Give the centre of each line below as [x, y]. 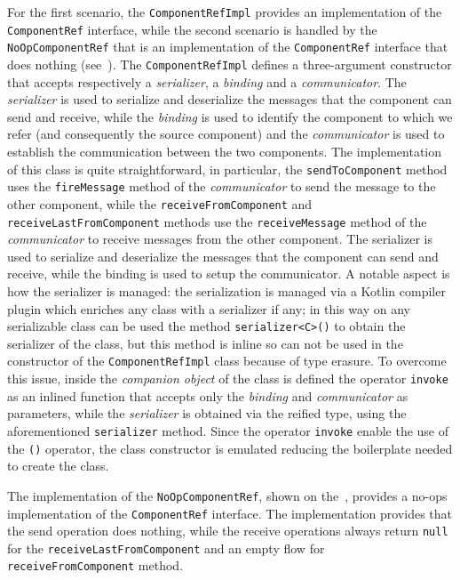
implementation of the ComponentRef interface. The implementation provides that [230, 513]
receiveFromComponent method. [95, 565]
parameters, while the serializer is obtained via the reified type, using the [207, 413]
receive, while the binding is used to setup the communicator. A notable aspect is [229, 274]
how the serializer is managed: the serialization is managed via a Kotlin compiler [226, 291]
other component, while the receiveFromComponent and [160, 203]
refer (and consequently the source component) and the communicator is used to [226, 134]
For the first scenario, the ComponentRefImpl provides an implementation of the [225, 12]
